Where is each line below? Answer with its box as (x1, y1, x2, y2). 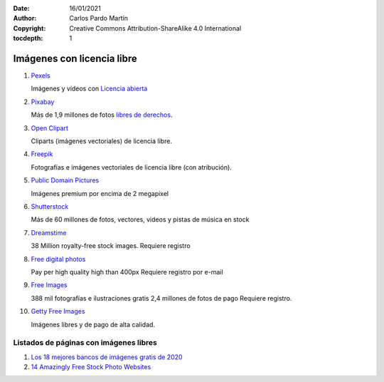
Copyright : (13, 24, 46, 32)
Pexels (31, 71, 50, 80)
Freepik (31, 150, 53, 158)
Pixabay (31, 97, 55, 106)
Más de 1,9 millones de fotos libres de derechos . (31, 110, 173, 119)
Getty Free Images (31, 307, 85, 316)
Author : (13, 14, 37, 23)
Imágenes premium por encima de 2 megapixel (31, 189, 169, 197)
